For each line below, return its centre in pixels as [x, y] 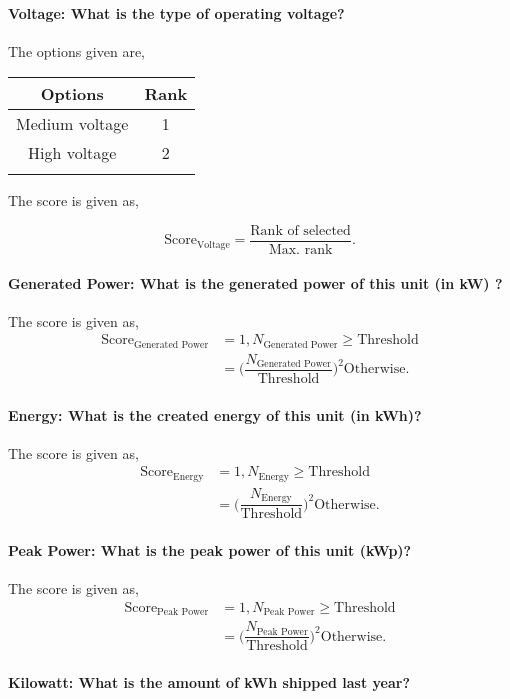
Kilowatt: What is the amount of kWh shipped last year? [209, 681]
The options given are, [77, 50]
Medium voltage [72, 124]
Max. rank [300, 250]
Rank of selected [300, 230]
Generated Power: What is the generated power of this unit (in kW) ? [255, 282]
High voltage [72, 153]
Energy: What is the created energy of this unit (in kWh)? [215, 414]
